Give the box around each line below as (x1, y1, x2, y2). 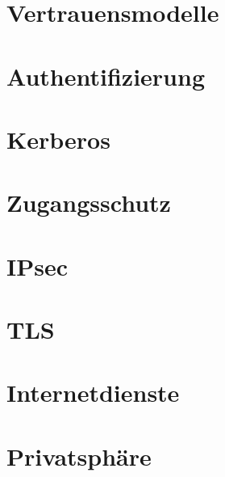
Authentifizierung (6, 59, 205, 92)
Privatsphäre (6, 439, 152, 472)
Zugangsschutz (6, 186, 171, 219)
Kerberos (6, 122, 110, 155)
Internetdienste (6, 376, 180, 409)
